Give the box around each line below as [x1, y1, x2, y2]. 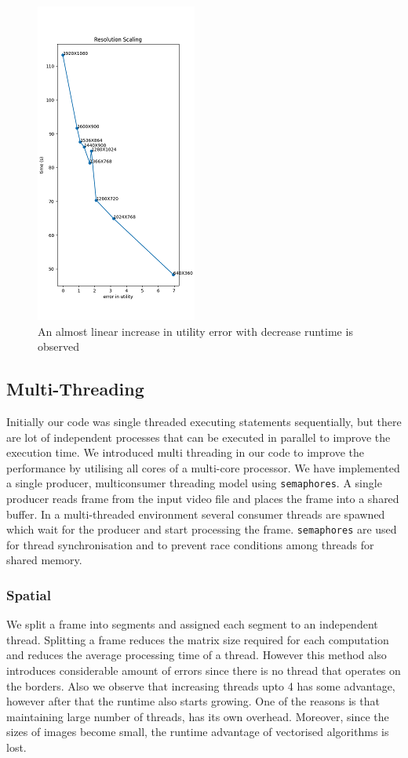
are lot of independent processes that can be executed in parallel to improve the [6, 428, 391, 445]
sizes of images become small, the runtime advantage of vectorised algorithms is [6, 723, 389, 740]
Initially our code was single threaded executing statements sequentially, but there [6, 413, 402, 429]
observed [38, 338, 80, 355]
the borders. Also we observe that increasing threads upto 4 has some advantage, [6, 677, 395, 694]
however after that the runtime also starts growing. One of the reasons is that [6, 693, 380, 709]
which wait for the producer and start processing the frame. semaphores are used [6, 521, 397, 538]
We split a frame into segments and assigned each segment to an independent [6, 616, 378, 632]
